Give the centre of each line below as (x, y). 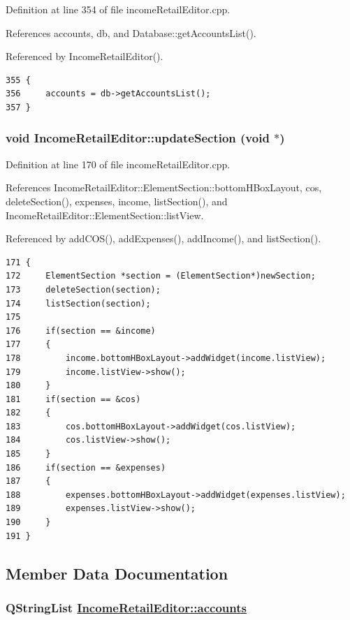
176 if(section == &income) (81, 331)
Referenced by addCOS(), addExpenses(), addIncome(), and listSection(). (163, 238)
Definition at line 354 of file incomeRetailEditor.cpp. (118, 9)
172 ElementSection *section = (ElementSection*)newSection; (161, 276)
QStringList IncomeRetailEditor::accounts (126, 607)
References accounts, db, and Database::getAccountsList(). (131, 32)
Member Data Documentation (117, 573)
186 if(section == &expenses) (86, 467)
